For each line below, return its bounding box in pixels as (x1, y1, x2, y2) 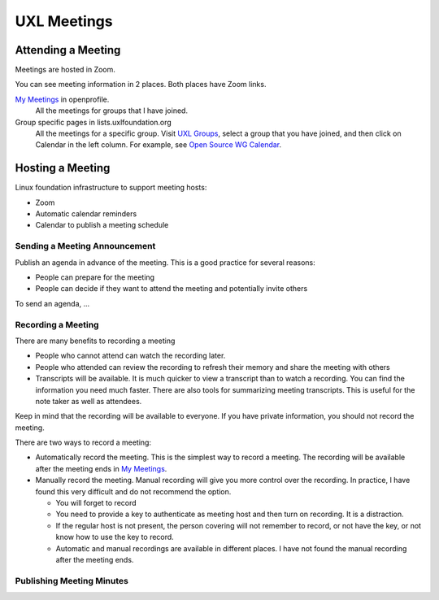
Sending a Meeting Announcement (15, 241, 156, 252)
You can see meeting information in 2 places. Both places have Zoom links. (15, 80, 267, 89)
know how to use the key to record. (55, 533, 174, 542)
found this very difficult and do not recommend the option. (35, 486, 232, 496)
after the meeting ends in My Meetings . (35, 463, 167, 473)
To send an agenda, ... (15, 298, 90, 308)
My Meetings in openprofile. (15, 94, 110, 104)
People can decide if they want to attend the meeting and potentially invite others (35, 284, 308, 293)
